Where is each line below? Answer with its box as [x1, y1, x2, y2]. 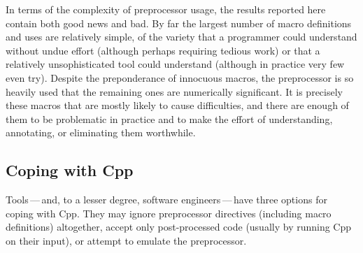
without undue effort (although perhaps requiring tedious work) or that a [6, 43, 320, 57]
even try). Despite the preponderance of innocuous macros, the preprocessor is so [6, 70, 354, 85]
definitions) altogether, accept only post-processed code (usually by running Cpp [6, 219, 352, 234]
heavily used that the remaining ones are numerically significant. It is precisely [6, 84, 343, 99]
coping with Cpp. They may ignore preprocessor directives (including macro [6, 205, 332, 220]
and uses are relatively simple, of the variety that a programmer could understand [6, 29, 357, 44]
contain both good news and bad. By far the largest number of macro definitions [6, 15, 352, 30]
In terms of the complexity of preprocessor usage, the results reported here [6, 2, 326, 16]
